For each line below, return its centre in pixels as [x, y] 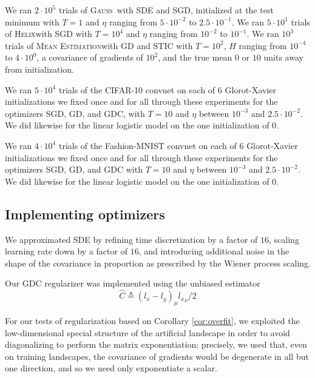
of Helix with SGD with [49, 34]
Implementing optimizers [85, 214]
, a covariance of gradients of [90, 57]
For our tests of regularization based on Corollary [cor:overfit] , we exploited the [152, 320]
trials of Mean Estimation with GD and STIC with [99, 45]
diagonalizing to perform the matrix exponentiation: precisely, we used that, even [156, 344]
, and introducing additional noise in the [214, 251]
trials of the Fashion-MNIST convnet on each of [147, 145]
